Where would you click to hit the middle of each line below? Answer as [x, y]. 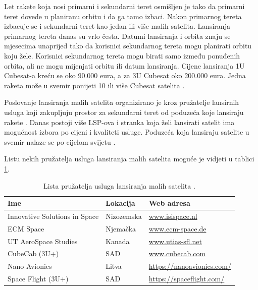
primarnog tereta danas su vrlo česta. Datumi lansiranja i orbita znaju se [117, 36]
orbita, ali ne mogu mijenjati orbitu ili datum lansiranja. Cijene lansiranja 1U [124, 65]
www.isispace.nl [173, 216]
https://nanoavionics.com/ [190, 266]
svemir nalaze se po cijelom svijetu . [60, 141]
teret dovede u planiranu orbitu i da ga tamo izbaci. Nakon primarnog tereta [123, 16]
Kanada [118, 241]
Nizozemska [124, 216]
